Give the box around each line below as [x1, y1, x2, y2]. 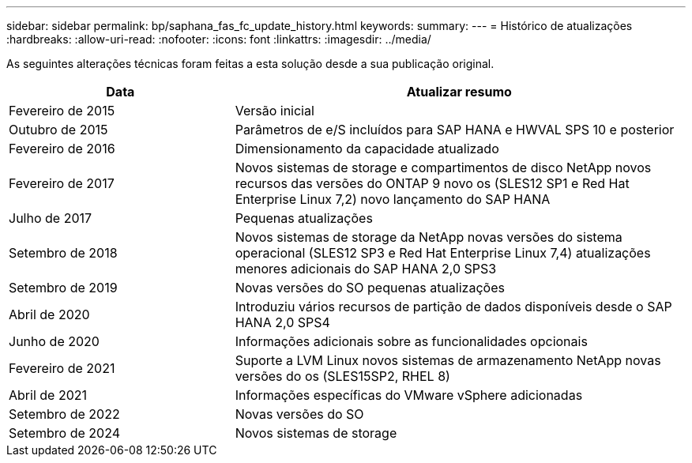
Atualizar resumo [406, 84, 512, 100]
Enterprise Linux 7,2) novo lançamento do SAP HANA [235, 191, 551, 207]
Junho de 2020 [9, 333, 100, 349]
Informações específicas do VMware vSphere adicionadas [235, 387, 583, 403]
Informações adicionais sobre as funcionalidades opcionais [235, 333, 588, 349]
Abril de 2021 [9, 387, 88, 403]
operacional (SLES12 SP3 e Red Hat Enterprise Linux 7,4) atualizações [235, 245, 651, 261]
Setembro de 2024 [9, 425, 120, 441]
